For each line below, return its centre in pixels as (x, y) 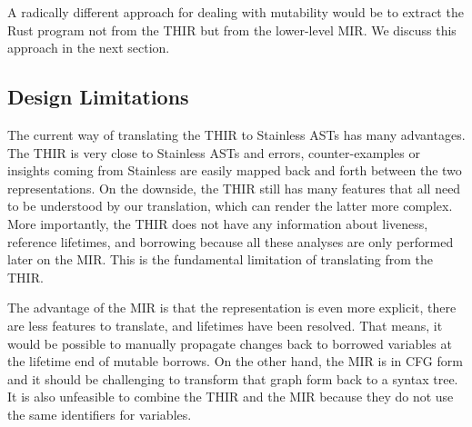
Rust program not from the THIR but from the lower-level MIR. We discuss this (232, 30)
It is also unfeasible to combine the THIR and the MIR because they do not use (231, 397)
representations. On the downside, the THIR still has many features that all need (234, 188)
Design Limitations (98, 97)
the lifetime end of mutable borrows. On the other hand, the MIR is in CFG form (235, 361)
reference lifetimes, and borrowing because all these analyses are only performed (231, 241)
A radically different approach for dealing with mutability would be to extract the (236, 12)
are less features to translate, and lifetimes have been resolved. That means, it (225, 325)
